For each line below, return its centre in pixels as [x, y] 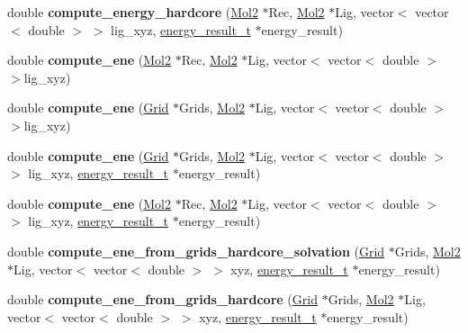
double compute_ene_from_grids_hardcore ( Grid [162, 299]
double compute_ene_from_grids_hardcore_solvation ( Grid [196, 251]
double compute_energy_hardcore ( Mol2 [133, 12]
